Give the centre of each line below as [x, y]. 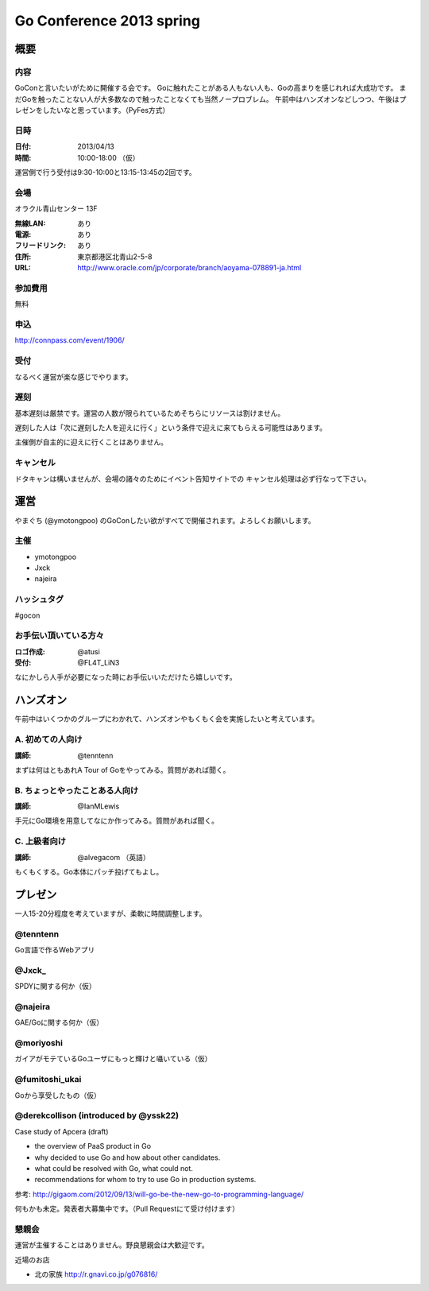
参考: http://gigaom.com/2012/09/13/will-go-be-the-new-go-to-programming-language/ [159, 1194]
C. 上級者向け [41, 841]
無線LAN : [30, 223]
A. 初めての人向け [48, 739]
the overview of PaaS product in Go [93, 1146]
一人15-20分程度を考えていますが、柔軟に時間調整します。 [110, 913]
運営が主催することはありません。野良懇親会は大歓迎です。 [112, 1245]
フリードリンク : [41, 246]
